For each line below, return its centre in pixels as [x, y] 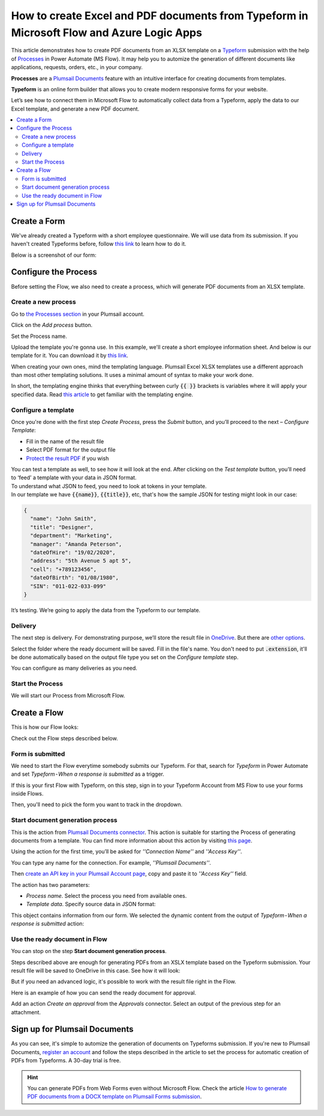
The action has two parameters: [50, 885]
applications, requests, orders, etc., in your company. [77, 67]
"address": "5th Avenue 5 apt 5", [81, 561]
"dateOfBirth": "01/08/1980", [75, 578]
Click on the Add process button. [52, 325]
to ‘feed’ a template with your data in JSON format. [74, 477]
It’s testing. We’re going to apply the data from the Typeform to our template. [106, 610]
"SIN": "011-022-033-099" [68, 586]
